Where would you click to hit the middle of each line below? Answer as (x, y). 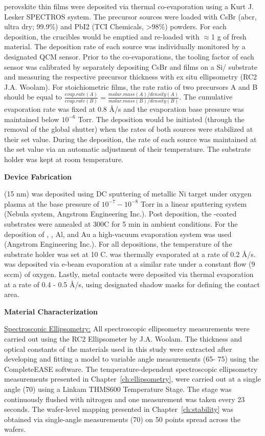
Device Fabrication (38, 176)
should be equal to (33, 97)
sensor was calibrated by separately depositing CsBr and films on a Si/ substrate (131, 66)
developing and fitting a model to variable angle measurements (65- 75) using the (131, 359)
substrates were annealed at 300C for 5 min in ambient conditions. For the (121, 224)
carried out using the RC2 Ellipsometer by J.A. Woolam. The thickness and (123, 338)
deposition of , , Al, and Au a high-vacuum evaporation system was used (118, 234)
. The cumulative (206, 97)
